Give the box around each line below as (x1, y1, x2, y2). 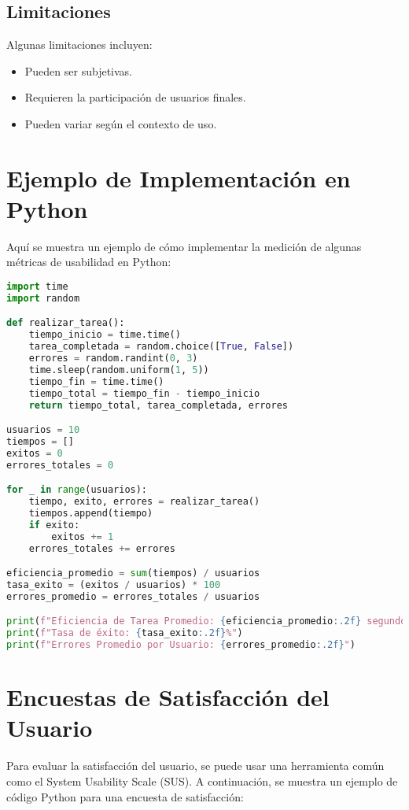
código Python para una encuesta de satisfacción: (6, 788, 244, 804)
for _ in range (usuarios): (6, 484, 148, 496)
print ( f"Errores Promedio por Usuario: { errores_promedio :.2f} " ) (6, 639, 356, 651)
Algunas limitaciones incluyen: (6, 36, 153, 53)
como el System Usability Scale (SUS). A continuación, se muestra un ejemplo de (6, 773, 398, 790)
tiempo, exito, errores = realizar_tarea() (28, 496, 260, 508)
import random (6, 292, 80, 304)
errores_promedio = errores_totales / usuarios (6, 590, 260, 602)
